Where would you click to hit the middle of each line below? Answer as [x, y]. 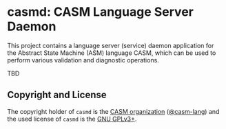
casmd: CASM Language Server [101, 12]
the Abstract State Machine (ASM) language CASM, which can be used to [112, 53]
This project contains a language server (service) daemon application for [111, 45]
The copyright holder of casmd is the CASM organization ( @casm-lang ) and [113, 111]
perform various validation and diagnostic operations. [83, 60]
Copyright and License [57, 95]
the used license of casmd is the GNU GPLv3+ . [72, 119]
